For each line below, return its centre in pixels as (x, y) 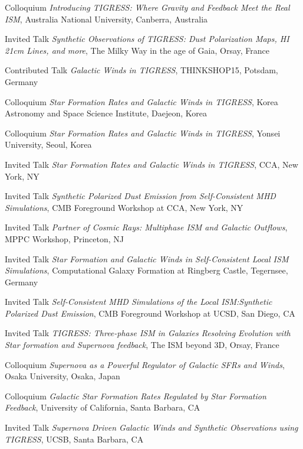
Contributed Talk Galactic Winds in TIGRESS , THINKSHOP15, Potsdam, (141, 70)
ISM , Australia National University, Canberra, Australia (106, 19)
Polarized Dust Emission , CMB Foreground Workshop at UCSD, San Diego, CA (150, 313)
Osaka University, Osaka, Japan (62, 376)
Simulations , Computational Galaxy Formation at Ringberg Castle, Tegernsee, (146, 270)
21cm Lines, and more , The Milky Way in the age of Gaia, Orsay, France (137, 50)
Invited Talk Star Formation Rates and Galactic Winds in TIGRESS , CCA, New (151, 164)
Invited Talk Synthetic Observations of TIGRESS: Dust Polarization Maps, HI (147, 39)
